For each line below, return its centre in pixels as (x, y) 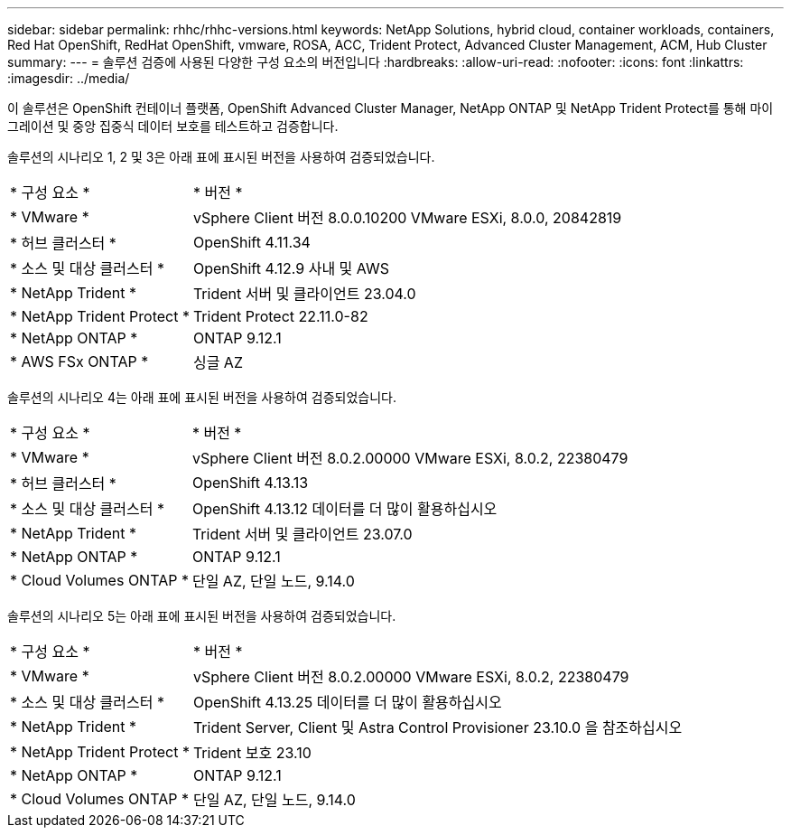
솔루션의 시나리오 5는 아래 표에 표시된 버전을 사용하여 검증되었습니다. (202, 616)
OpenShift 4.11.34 (251, 242)
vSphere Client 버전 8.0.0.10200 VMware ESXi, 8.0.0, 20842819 (407, 218)
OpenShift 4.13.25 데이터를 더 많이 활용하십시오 (347, 702)
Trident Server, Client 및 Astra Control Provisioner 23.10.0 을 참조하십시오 (437, 727)
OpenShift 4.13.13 (250, 483)
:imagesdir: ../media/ (69, 78)
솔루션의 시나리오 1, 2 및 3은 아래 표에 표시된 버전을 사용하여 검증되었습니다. (221, 157)
